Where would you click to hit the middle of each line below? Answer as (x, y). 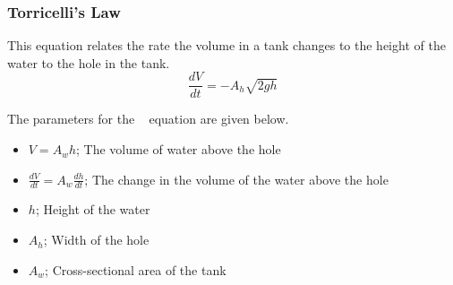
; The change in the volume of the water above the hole (236, 179)
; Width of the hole (96, 240)
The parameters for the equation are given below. (148, 119)
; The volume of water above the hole (179, 149)
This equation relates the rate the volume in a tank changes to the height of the (226, 45)
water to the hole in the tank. (89, 62)
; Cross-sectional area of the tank (136, 269)
